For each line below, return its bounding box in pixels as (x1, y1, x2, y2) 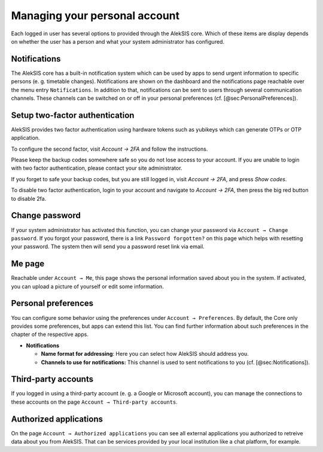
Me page (11, 259, 45, 269)
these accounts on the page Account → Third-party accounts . (11, 398, 178, 405)
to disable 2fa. (11, 195, 47, 202)
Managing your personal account (11, 9, 180, 22)
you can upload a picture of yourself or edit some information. (11, 283, 164, 290)
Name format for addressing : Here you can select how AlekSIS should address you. (41, 350, 249, 358)
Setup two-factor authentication (11, 110, 135, 120)
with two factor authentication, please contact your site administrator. (11, 164, 182, 172)
